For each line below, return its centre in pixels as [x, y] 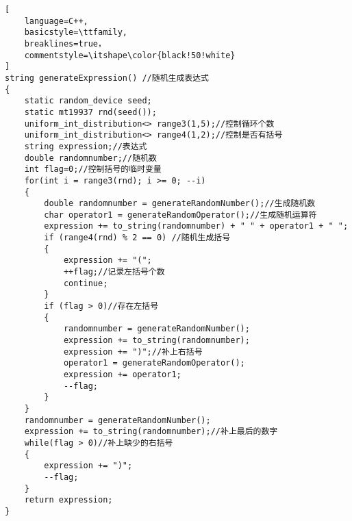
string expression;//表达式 [86, 146]
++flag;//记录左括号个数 [114, 272]
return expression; [68, 500]
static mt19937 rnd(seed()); [90, 112]
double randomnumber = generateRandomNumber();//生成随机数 [180, 204]
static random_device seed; [88, 101]
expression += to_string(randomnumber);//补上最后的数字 [151, 432]
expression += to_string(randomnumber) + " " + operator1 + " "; [196, 226]
